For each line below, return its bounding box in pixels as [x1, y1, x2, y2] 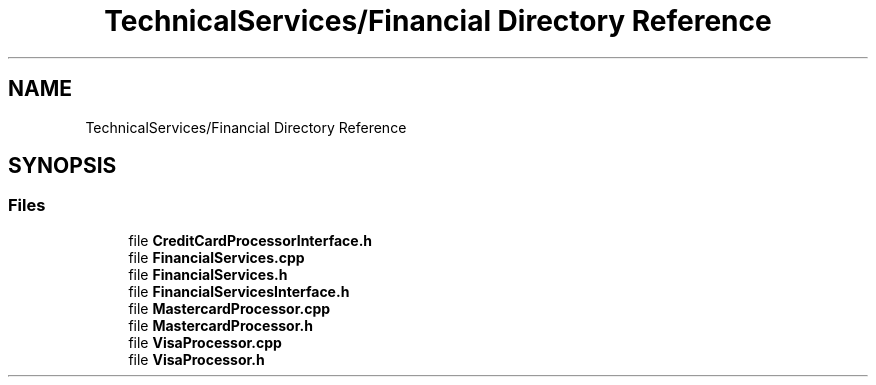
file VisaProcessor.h [128, 350, 265, 368]
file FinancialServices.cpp [128, 248, 305, 266]
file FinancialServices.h [128, 265, 288, 283]
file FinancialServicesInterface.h [128, 282, 350, 300]
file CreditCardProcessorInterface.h [128, 231, 373, 249]
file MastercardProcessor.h [128, 316, 313, 334]
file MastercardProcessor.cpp [128, 299, 331, 317]
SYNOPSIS [8, 153, 117, 179]
